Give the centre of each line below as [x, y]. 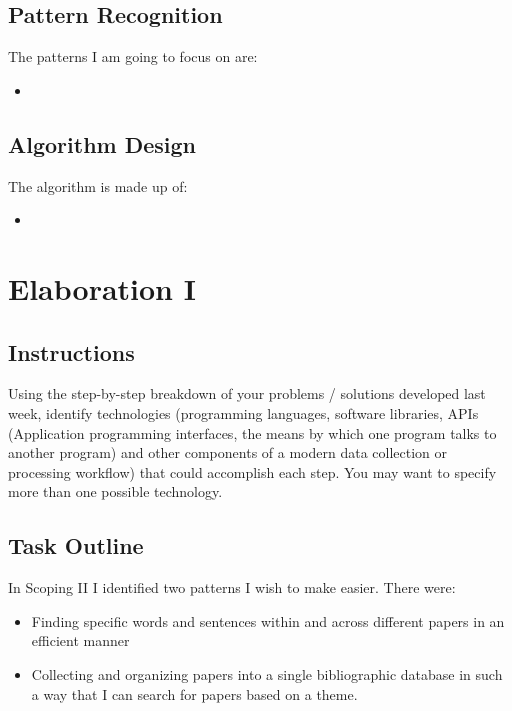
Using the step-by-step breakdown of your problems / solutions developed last [247, 393]
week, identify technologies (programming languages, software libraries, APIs [243, 412]
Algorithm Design [102, 143]
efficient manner [80, 640]
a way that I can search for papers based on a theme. [194, 693]
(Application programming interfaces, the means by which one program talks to [252, 432]
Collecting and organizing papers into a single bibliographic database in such [267, 673]
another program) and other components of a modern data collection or [227, 452]
